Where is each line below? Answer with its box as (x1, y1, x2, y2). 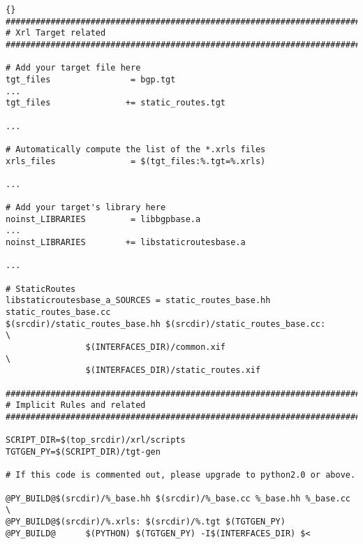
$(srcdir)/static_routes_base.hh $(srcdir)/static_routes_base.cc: (6, 318, 326, 329)
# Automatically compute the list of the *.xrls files (6, 144, 266, 154)
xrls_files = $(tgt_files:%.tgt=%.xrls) (6, 156, 266, 166)
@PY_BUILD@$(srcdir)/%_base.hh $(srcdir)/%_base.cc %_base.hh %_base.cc (6, 493, 350, 503)
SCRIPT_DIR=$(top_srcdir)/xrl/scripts (6, 435, 186, 446)
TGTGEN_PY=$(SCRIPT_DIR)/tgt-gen (6, 446, 161, 457)
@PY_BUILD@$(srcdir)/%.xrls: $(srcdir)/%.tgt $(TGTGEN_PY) (6, 516, 286, 527)
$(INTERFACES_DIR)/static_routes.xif (85, 365, 261, 376)
